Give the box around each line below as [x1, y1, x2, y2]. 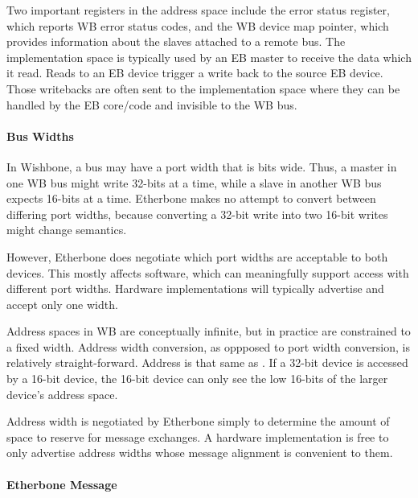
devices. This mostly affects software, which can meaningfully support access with [6, 264, 409, 281]
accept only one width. [6, 295, 118, 312]
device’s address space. [6, 385, 118, 402]
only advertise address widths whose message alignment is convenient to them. [6, 444, 393, 461]
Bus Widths [6, 127, 74, 144]
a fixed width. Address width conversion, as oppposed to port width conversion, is [6, 338, 410, 355]
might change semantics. [6, 221, 127, 238]
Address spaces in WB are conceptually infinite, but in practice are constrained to [6, 323, 411, 340]
